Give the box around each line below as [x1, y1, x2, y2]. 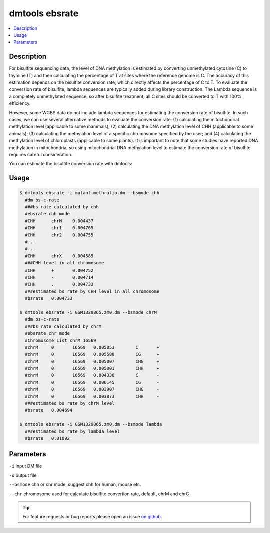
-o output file [9, 472, 37, 478]
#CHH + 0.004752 [25, 267, 94, 273]
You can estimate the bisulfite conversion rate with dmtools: [9, 161, 132, 167]
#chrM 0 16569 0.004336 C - [25, 372, 160, 378]
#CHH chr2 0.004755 [25, 232, 94, 238]
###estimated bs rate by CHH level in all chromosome [25, 288, 160, 294]
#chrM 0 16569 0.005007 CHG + [25, 358, 160, 364]
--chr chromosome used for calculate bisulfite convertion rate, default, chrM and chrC [9, 491, 189, 497]
